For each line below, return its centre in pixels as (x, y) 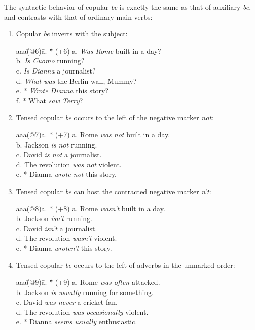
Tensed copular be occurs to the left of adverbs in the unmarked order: (125, 265)
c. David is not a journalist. (59, 154)
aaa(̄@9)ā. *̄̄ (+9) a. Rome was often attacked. (88, 282)
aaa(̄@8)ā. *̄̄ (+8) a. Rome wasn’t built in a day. (90, 208)
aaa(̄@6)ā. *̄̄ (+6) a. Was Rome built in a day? (88, 50)
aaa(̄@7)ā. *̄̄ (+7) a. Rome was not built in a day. (93, 134)
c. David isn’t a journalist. (57, 228)
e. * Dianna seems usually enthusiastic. (77, 322)
